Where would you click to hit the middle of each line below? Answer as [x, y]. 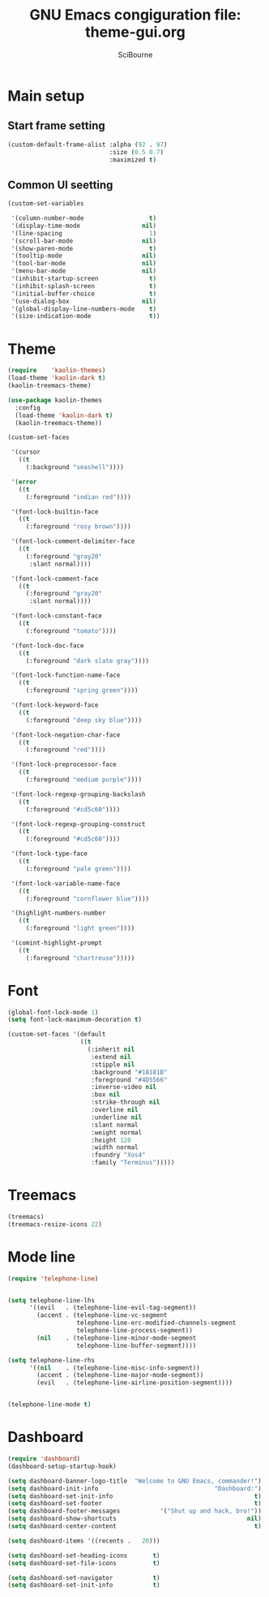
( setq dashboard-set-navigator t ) [84, 1578]
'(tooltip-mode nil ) [84, 256]
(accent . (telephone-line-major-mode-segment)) [120, 1375]
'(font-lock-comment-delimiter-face [73, 541]
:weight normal [117, 1132]
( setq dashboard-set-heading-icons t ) [84, 1556]
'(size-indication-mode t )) [85, 316]
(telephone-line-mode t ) [49, 1405]
